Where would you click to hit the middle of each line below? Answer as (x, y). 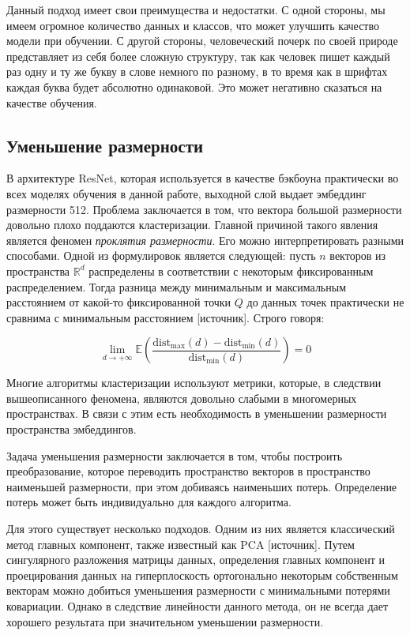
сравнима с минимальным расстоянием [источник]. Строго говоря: (166, 317)
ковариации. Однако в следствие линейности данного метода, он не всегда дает (197, 606)
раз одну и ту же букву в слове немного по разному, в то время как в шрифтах (197, 71)
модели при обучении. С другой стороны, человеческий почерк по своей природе (202, 41)
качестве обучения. (52, 102)
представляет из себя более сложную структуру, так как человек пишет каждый (198, 56)
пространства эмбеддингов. (71, 429)
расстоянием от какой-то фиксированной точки (119, 302)
